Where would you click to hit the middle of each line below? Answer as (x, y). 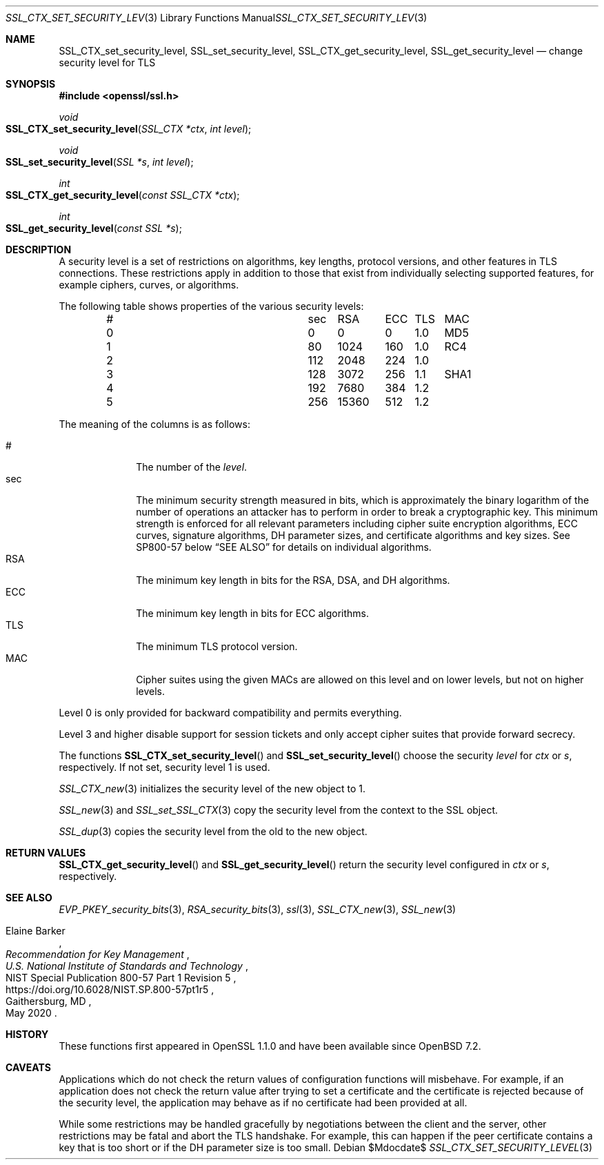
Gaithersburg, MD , (49, 1001)
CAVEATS (28, 1067)
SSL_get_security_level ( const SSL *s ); (94, 228)
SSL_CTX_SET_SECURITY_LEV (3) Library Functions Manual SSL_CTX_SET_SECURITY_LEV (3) (217, 18)
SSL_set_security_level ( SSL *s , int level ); (100, 162)
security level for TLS (107, 62)
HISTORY (27, 1034)
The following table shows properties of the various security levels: (211, 306)
